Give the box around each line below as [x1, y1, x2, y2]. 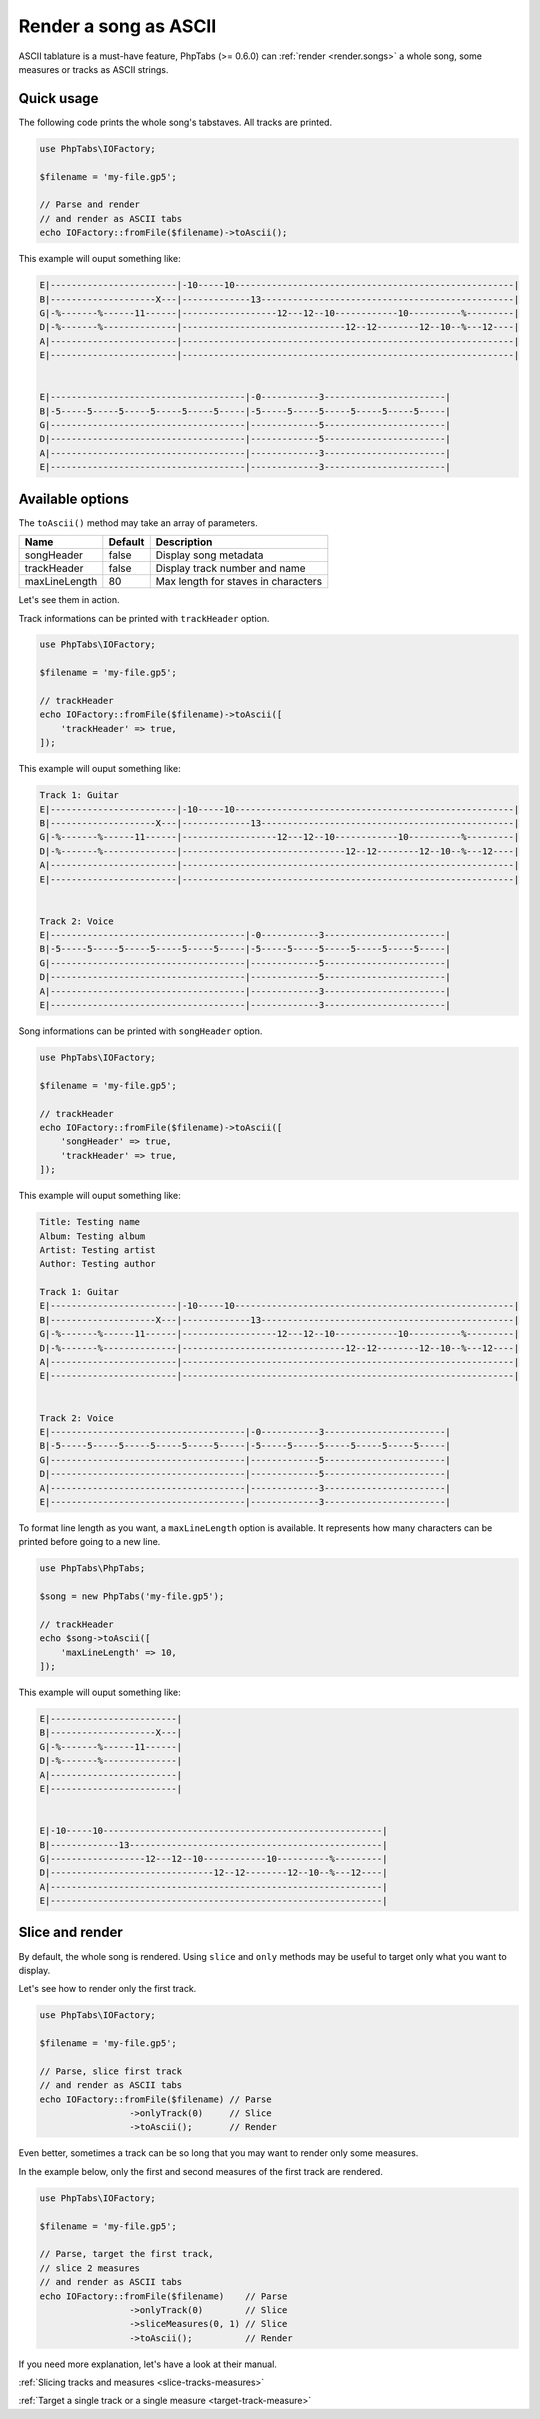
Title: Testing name [39, 1216, 140, 1228]
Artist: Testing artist [39, 1244, 157, 1255]
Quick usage [18, 90, 99, 107]
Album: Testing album [39, 1230, 146, 1242]
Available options [18, 490, 130, 507]
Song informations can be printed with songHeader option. [18, 1025, 263, 1037]
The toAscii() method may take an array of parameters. [18, 516, 259, 529]
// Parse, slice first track [39, 2065, 183, 2077]
